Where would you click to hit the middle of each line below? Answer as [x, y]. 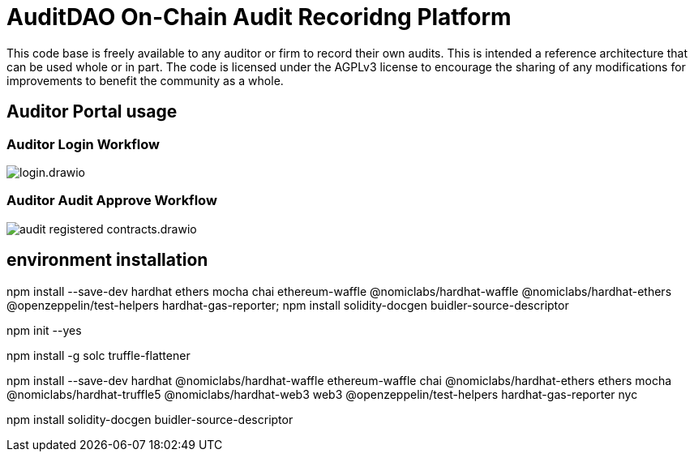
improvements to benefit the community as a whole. [145, 80]
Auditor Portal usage [92, 112]
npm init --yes [44, 330]
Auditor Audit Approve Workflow [112, 201]
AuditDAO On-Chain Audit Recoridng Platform [259, 17]
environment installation [107, 260]
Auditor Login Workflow [83, 144]
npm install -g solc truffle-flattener [99, 355]
